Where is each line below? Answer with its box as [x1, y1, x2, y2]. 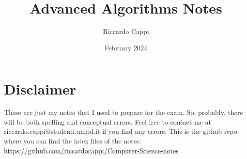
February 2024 [105, 42, 147, 52]
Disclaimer [4, 79, 77, 99]
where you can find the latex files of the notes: [4, 136, 141, 146]
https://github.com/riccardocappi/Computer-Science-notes [4, 145, 179, 155]
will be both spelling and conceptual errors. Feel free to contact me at [4, 116, 211, 127]
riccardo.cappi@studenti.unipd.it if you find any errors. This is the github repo [4, 126, 237, 136]
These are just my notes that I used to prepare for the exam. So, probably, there [4, 107, 243, 117]
